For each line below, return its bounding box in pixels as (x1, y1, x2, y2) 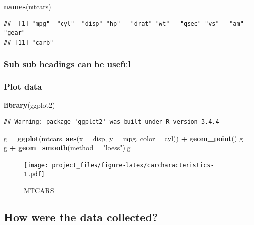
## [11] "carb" (4, 39, 54, 46)
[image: (24, 161, 49, 169)
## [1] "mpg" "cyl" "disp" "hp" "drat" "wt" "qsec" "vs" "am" (4, 20, 244, 27)
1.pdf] (24, 171, 45, 178)
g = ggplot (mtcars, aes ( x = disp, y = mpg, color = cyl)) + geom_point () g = (4, 133, 251, 143)
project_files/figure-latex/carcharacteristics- (52, 161, 214, 169)
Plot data (4, 81, 42, 93)
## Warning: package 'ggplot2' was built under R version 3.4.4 (4, 118, 219, 126)
